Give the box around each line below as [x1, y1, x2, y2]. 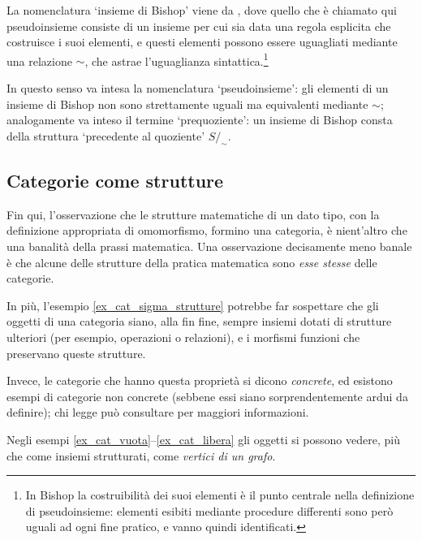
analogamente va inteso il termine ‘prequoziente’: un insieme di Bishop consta [6, 111, 393, 128]
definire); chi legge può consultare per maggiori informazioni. [6, 404, 309, 421]
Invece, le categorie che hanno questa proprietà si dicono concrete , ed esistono [6, 372, 393, 389]
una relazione [6, 52, 72, 69]
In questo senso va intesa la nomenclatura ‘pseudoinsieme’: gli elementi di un [6, 80, 389, 97]
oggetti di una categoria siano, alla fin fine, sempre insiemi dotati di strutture [6, 313, 392, 330]
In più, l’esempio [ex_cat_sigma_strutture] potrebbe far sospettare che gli [6, 296, 379, 313]
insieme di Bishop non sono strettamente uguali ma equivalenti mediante [6, 95, 368, 112]
